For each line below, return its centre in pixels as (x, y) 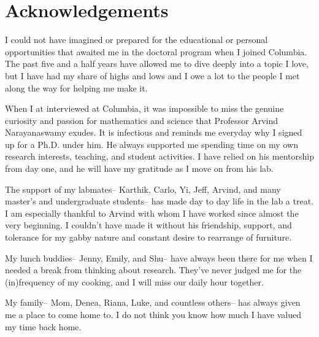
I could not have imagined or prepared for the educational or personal (136, 40)
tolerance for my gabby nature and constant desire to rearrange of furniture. (148, 237)
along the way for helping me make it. (76, 87)
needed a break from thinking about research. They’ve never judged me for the (153, 270)
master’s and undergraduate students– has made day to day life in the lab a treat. (159, 201)
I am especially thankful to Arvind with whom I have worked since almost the (152, 213)
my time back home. (43, 326)
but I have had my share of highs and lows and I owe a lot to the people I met (152, 75)
